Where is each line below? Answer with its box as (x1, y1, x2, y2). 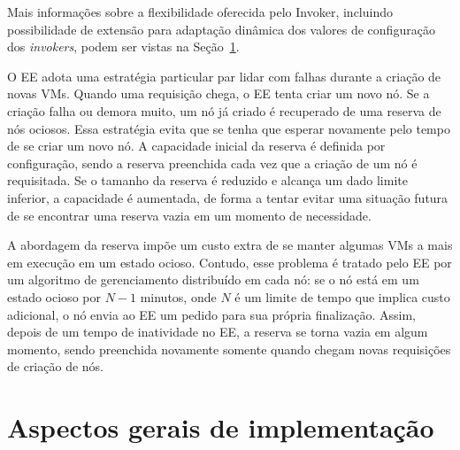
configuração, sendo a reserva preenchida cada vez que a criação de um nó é (7, 153, 418, 172)
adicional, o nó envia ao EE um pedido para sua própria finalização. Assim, (7, 305, 416, 323)
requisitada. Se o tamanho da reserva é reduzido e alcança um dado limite (7, 171, 408, 190)
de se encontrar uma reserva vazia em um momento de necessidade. (7, 206, 372, 224)
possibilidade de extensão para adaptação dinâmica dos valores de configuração (7, 19, 435, 38)
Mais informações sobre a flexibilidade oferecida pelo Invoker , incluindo (7, 3, 393, 20)
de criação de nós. (7, 357, 103, 376)
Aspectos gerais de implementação (7, 409, 434, 446)
